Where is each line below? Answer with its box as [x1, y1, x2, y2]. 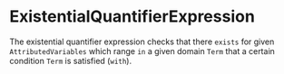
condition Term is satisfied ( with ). [9, 55, 132, 66]
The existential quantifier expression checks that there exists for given [9, 36, 275, 47]
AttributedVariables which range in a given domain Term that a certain [9, 45, 275, 56]
